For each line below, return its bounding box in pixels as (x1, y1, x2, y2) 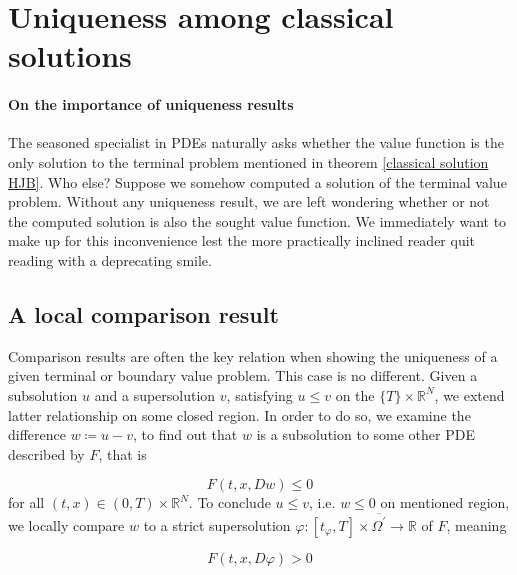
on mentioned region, (380, 492, 510, 513)
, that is (98, 443, 147, 464)
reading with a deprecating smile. (8, 249, 212, 270)
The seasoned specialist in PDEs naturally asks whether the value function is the (8, 132, 504, 153)
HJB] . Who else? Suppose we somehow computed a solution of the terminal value (8, 171, 507, 192)
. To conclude (188, 492, 271, 513)
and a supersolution (94, 384, 216, 405)
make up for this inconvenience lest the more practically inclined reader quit (8, 230, 476, 251)
